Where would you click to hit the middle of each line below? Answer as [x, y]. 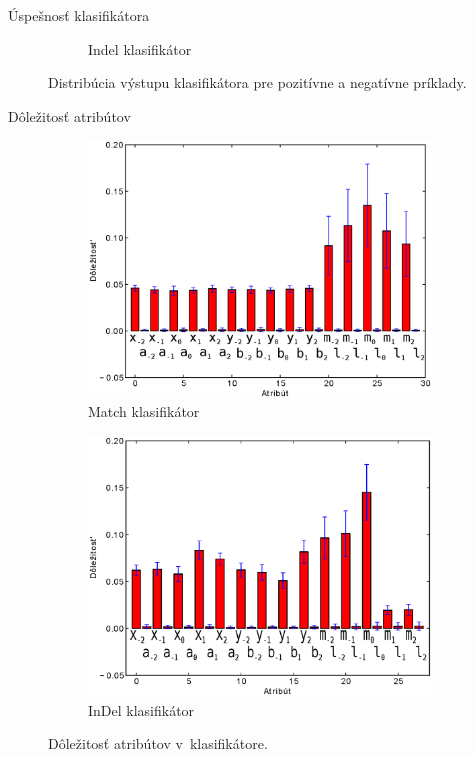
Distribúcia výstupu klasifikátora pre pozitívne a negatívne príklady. [257, 82]
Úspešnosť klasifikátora [79, 15]
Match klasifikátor [144, 411]
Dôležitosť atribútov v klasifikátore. [158, 743]
